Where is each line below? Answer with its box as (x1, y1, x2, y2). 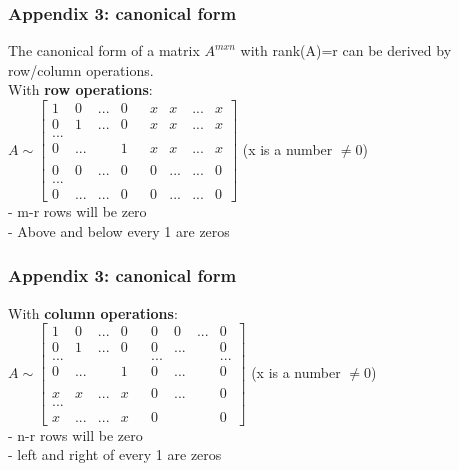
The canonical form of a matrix (8, 40, 200, 61)
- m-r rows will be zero (8, 201, 147, 222)
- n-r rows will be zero (8, 424, 143, 445)
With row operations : (8, 79, 153, 100)
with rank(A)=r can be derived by (240, 40, 452, 61)
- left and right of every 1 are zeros (8, 444, 222, 465)
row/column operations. (8, 59, 154, 80)
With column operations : (8, 302, 178, 323)
